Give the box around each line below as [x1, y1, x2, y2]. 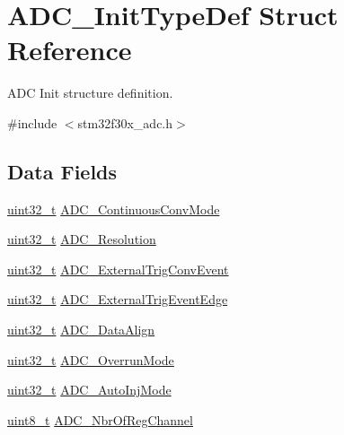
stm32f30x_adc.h [77, 113, 173, 132]
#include [7, 113, 57, 132]
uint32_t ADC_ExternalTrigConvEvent [7, 259, 229, 278]
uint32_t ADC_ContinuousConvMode [7, 199, 220, 218]
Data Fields [7, 157, 118, 185]
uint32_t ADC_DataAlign [7, 320, 155, 339]
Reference [7, 31, 132, 68]
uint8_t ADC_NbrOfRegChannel [7, 410, 193, 429]
